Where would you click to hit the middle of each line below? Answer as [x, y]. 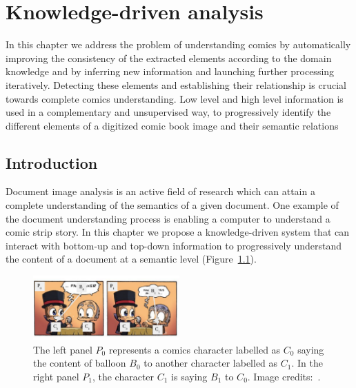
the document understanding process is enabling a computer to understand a [168, 218]
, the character [123, 376]
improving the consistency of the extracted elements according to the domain [169, 58]
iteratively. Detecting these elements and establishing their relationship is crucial [176, 84]
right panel [56, 376]
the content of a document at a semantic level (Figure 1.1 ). [131, 259]
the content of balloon [80, 363]
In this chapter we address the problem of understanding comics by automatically [178, 44]
